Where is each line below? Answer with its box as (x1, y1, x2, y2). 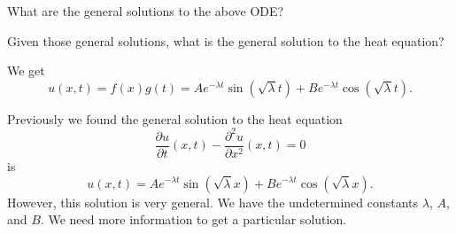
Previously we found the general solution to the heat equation (7, 109, 343, 128)
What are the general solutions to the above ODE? (7, 2, 284, 19)
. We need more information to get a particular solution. (40, 210, 347, 229)
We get (7, 61, 45, 80)
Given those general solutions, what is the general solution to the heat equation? (7, 31, 444, 50)
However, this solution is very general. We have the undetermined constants (7, 192, 419, 211)
